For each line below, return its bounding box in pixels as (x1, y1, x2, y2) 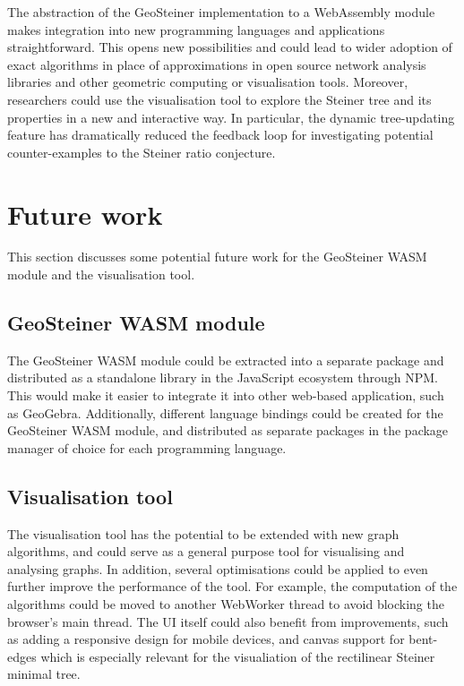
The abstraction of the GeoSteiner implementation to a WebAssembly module (7, 3, 435, 21)
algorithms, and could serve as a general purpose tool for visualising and (7, 542, 405, 561)
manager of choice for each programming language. (7, 438, 287, 457)
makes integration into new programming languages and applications (7, 20, 385, 39)
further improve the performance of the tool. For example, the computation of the (7, 577, 458, 596)
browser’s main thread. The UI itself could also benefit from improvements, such (7, 612, 449, 630)
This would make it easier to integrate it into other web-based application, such (7, 386, 444, 405)
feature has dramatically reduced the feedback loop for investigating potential (7, 125, 434, 144)
